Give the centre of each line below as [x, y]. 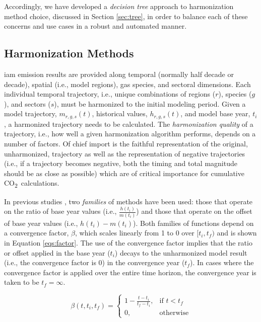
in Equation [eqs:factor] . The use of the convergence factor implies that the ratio [128, 242]
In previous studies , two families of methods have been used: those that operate [128, 201]
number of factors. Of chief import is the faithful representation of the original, [126, 143]
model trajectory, [30, 113]
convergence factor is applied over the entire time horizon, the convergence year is [130, 272]
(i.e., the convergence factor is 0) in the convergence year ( [94, 262]
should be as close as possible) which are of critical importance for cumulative [124, 173]
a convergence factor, [37, 233]
